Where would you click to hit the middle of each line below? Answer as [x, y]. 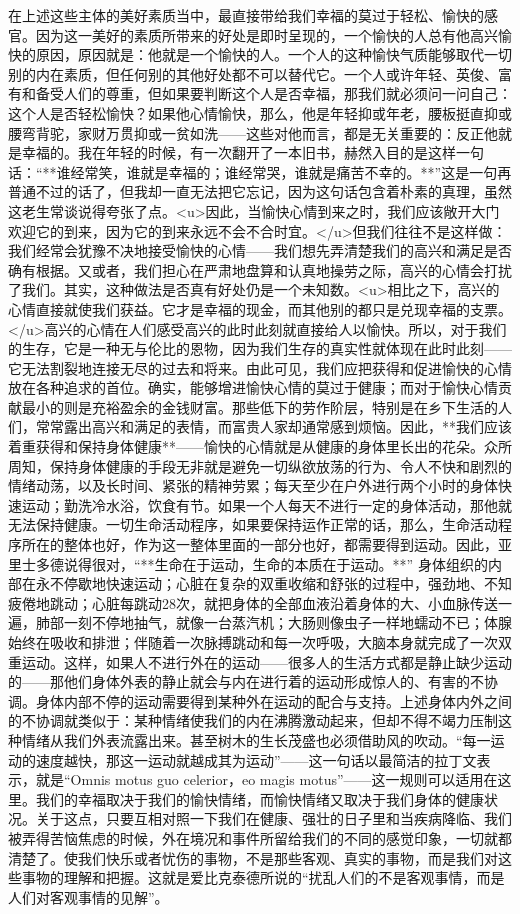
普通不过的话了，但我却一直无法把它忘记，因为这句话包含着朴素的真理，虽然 [260, 191]
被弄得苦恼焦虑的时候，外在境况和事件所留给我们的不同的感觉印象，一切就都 [260, 837]
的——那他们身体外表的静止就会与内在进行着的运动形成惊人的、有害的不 [246, 681]
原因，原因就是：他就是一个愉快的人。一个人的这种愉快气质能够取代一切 [273, 54]
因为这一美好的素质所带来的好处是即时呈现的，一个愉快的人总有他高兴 [266, 34]
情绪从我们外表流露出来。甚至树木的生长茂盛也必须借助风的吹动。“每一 [256, 739]
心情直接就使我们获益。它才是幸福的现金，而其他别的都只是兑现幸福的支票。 [260, 308]
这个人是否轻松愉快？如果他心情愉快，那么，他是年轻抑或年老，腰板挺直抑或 [260, 112]
